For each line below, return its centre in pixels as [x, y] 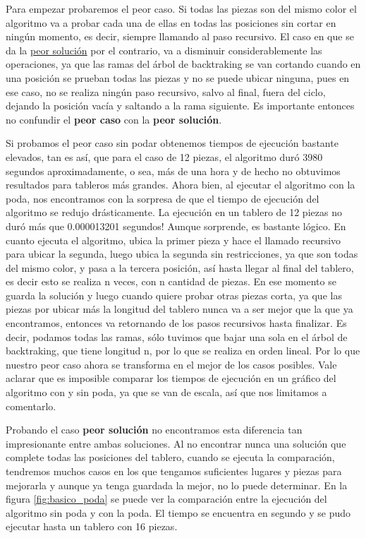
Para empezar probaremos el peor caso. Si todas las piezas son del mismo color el [181, 8]
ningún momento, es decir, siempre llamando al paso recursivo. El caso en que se [180, 36]
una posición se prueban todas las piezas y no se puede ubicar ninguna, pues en [178, 77]
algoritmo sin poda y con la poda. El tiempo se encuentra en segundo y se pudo [178, 512]
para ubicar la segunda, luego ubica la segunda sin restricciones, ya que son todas [182, 254]
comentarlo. [31, 406]
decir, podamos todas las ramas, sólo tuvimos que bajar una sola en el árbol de [177, 336]
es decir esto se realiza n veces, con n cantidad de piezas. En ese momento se [171, 281]
